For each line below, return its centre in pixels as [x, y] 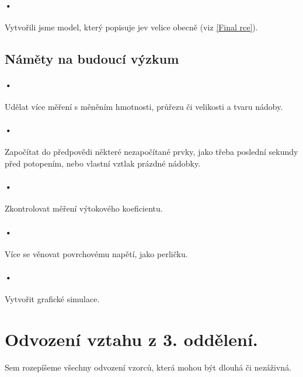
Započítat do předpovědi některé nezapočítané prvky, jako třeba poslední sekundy [151, 152]
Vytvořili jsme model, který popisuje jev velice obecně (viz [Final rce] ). [131, 27]
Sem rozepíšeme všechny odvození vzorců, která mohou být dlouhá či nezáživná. [148, 367]
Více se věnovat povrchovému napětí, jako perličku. [96, 253]
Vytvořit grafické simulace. [52, 299]
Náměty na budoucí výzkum [92, 58]
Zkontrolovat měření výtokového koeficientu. [84, 208]
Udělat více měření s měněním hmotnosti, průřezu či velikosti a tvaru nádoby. [144, 106]
